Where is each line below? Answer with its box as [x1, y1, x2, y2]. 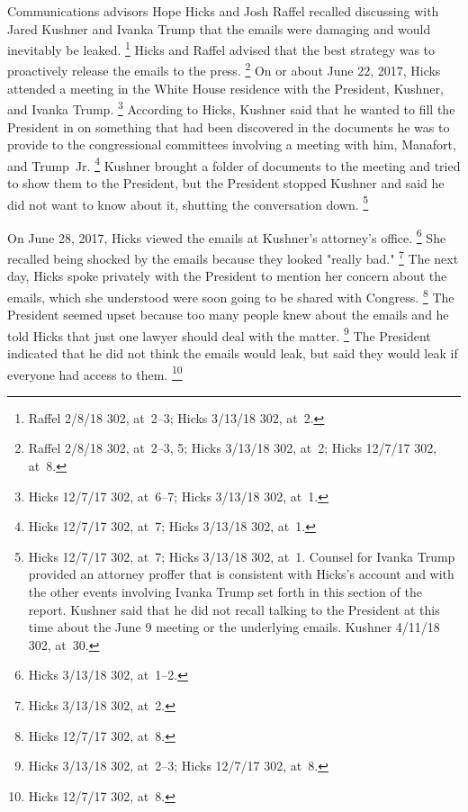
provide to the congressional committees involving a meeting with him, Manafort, [7, 135, 456, 154]
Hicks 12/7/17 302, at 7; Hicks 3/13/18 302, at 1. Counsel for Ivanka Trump [28, 546, 455, 565]
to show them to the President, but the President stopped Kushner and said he [7, 173, 445, 192]
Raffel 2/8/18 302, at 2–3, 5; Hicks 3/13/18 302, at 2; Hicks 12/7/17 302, [28, 438, 437, 457]
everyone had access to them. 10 [7, 362, 183, 383]
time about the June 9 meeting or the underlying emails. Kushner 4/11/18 [28, 618, 440, 636]
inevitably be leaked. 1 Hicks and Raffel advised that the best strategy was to [7, 38, 436, 59]
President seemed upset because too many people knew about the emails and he [7, 305, 449, 324]
